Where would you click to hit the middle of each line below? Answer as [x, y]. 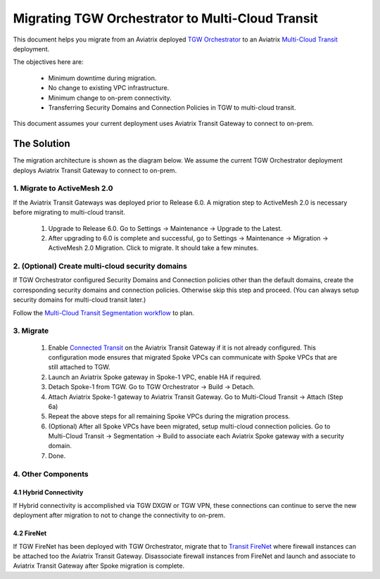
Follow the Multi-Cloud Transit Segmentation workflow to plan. [104, 312]
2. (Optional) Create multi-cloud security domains [100, 266]
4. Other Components [51, 473]
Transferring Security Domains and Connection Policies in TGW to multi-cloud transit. [172, 107]
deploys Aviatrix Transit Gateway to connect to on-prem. [95, 170]
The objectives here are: [48, 62]
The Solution [42, 144]
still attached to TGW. [79, 367]
